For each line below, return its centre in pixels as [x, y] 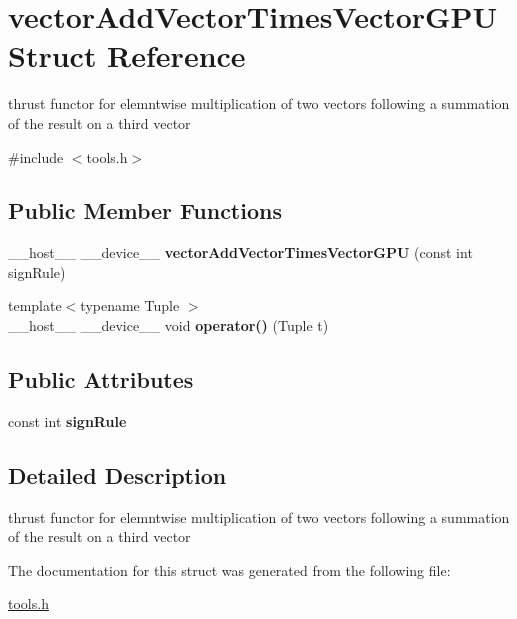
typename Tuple [130, 305]
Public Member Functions [145, 210]
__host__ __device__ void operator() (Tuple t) [168, 325]
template [35, 305]
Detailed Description [117, 474]
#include [36, 156]
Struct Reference [127, 55]
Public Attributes [101, 379]
